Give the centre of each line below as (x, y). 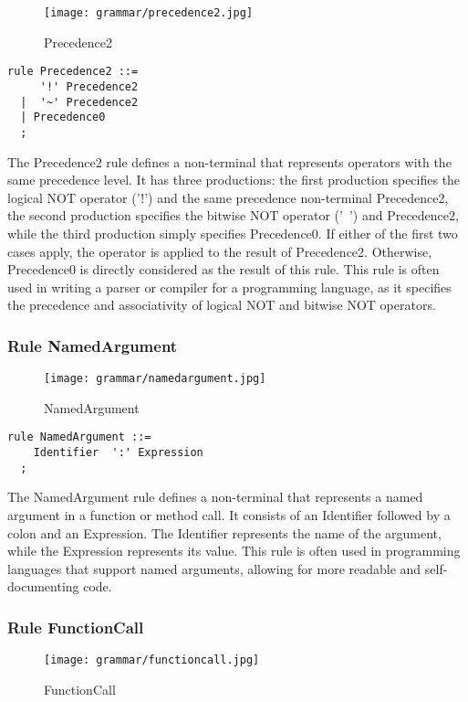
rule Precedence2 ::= (73, 72)
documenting (43, 586)
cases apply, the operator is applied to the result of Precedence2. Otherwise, (220, 251)
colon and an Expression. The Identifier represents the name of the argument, (224, 532)
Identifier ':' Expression (118, 452)
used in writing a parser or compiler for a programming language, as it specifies (229, 287)
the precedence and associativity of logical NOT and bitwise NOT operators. (222, 305)
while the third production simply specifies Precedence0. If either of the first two (233, 233)
